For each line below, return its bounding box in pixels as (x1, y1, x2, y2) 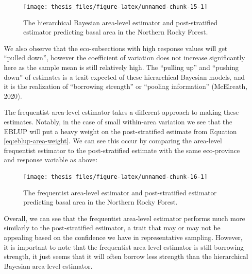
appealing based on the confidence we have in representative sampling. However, (4, 232, 243, 242)
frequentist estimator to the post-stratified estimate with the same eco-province (4, 145, 240, 155)
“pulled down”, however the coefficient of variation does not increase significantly (4, 52, 245, 63)
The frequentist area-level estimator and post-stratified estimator (23, 187, 217, 197)
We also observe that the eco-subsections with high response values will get (4, 43, 228, 53)
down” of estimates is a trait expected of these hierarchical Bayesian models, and (4, 71, 245, 82)
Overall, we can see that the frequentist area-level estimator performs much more (4, 213, 245, 223)
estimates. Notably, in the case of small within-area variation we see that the (4, 117, 233, 126)
